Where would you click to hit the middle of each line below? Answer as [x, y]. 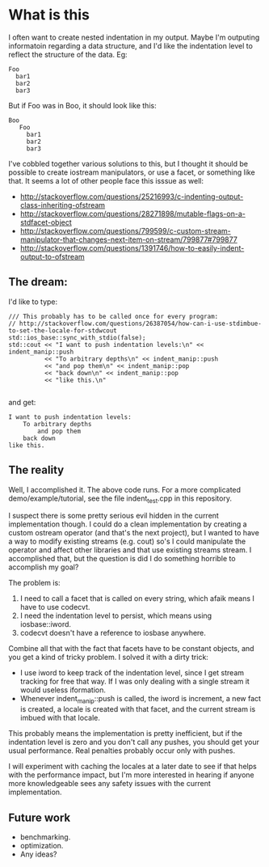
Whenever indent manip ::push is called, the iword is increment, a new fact [140, 700]
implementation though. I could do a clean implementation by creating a [128, 524]
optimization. [42, 845]
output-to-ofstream [52, 256]
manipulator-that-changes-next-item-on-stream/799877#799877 [129, 239]
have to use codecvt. [55, 607]
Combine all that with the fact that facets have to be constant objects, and [131, 649]
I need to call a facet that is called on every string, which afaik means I [137, 598]
